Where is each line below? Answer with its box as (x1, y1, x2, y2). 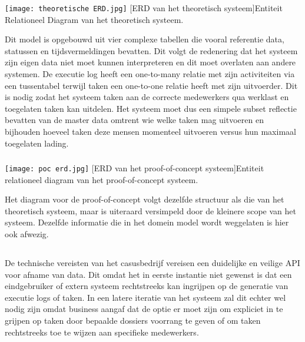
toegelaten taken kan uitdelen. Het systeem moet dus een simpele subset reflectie (5, 102, 297, 114)
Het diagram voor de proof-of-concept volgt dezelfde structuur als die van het (5, 193, 284, 205)
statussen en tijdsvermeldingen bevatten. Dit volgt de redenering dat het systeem (5, 44, 298, 57)
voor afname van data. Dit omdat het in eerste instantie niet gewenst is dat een (5, 268, 292, 280)
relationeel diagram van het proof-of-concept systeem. (5, 173, 198, 185)
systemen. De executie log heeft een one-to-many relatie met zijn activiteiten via (5, 67, 295, 79)
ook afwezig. (5, 228, 49, 240)
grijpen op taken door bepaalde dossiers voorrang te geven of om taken (5, 314, 261, 327)
